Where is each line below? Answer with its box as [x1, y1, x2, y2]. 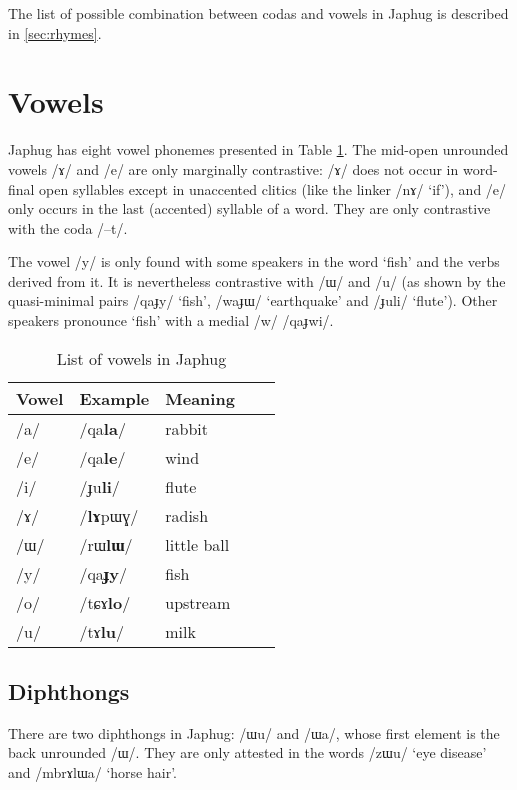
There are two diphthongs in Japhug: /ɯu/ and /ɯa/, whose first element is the [8, 722, 500, 743]
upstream [165, 590, 231, 614]
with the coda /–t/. [8, 217, 128, 238]
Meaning [165, 386, 235, 410]
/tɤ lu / [79, 619, 125, 643]
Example [79, 386, 150, 410]
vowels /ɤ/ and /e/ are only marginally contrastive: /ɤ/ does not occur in [8, 158, 459, 179]
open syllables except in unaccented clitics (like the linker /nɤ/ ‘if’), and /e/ [39, 178, 507, 199]
